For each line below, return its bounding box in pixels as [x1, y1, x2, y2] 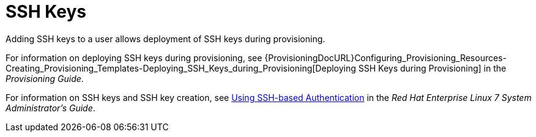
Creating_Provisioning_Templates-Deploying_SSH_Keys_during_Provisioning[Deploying [6, 62, 356, 73]
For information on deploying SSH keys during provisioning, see [6, 52, 262, 63]
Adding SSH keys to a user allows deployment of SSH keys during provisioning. [6, 33, 326, 44]
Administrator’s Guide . [6, 102, 95, 113]
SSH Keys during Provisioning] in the [358, 62, 507, 73]
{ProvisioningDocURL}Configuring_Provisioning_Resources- [264, 52, 507, 63]
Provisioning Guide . [6, 73, 84, 84]
